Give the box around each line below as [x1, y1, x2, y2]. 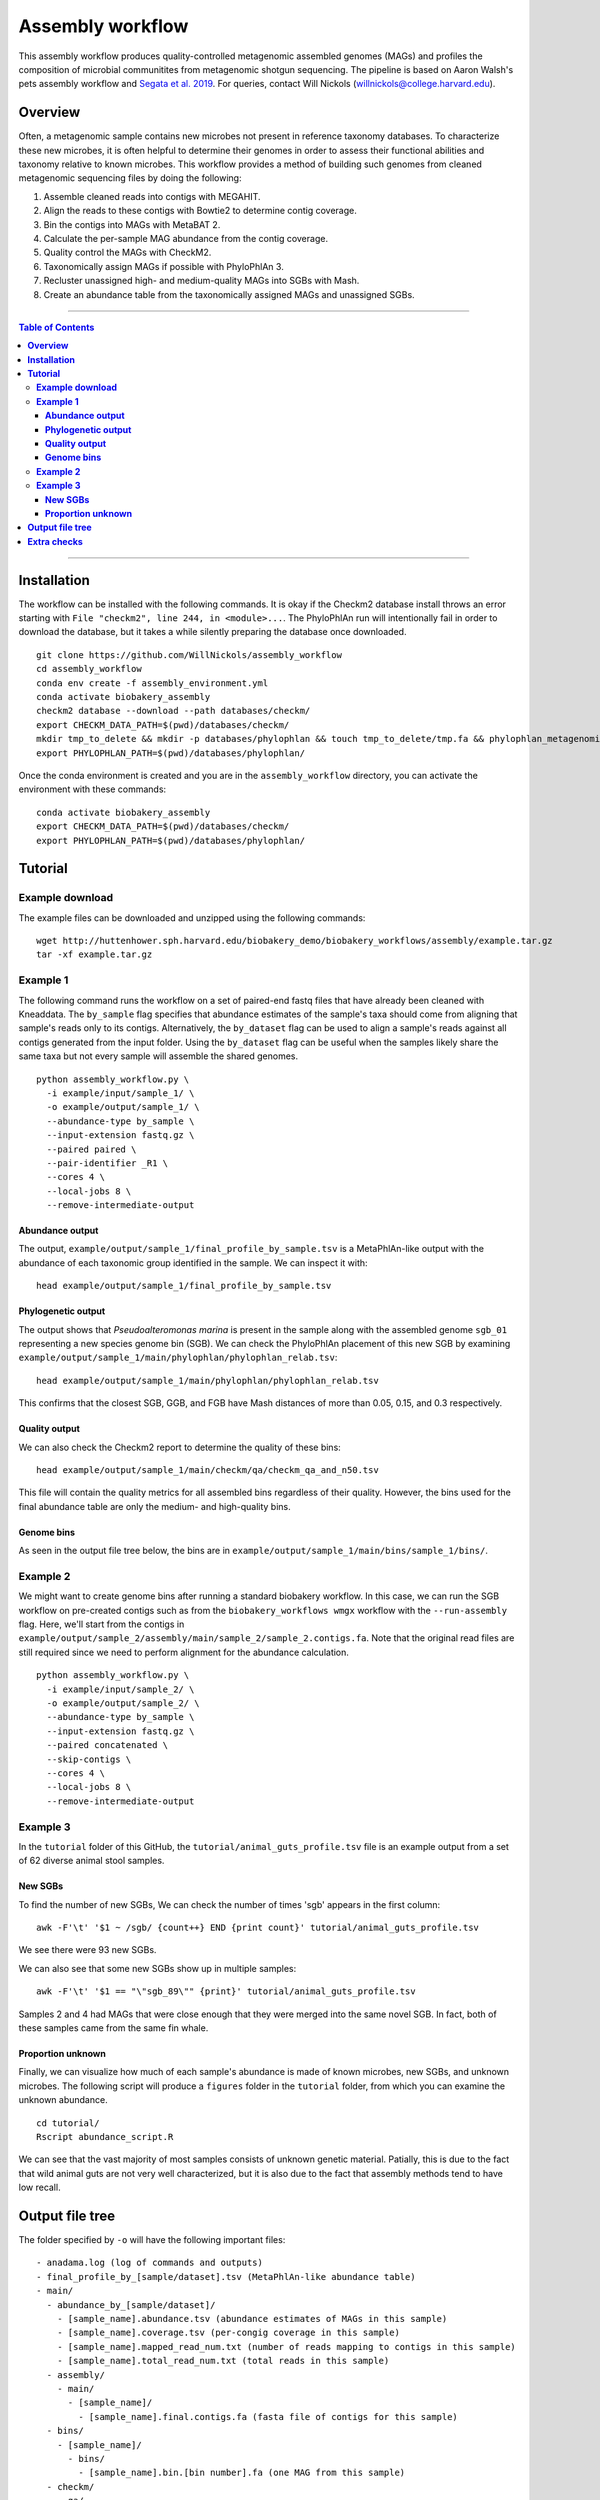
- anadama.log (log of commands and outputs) [36, 2257, 264, 2269]
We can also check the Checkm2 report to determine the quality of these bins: [18, 1441, 342, 1453]
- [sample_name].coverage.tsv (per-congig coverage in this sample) [56, 2327, 400, 2339]
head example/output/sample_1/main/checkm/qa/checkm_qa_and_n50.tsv [36, 1465, 379, 1475]
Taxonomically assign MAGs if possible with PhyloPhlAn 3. [43, 260, 284, 272]
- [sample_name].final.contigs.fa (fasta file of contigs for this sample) [78, 2411, 459, 2422]
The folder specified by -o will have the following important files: [18, 2234, 286, 2246]
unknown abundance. [18, 2094, 109, 2106]
